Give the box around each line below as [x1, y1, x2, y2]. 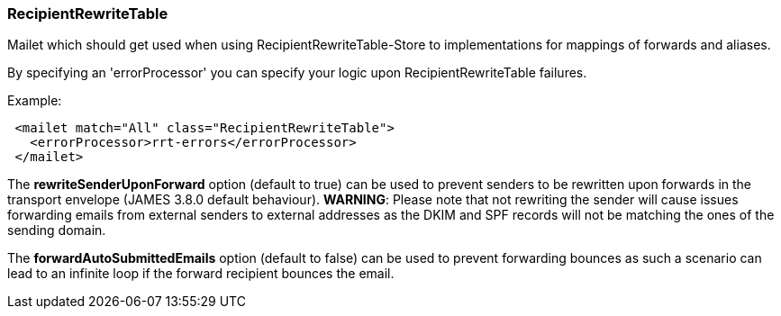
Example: [7, 93, 62, 109]
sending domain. [7, 222, 106, 239]
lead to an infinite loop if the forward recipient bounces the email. [7, 266, 395, 282]
